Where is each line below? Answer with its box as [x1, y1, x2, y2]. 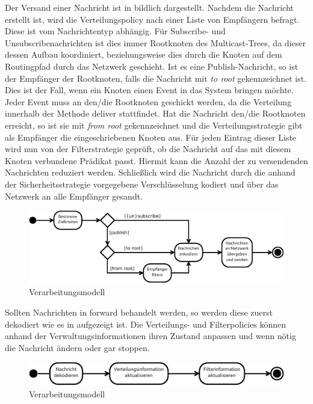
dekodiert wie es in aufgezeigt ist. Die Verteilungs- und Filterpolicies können [5, 317, 287, 330]
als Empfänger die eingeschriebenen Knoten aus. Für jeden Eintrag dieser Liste [5, 130, 297, 143]
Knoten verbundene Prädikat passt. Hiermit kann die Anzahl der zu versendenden [5, 154, 308, 167]
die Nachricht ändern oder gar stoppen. [5, 341, 150, 353]
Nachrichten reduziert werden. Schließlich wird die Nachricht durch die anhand [5, 166, 296, 179]
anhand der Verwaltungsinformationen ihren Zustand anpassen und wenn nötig [5, 329, 296, 342]
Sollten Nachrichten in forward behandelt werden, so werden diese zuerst [5, 305, 273, 318]
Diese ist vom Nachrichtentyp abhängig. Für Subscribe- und [5, 25, 226, 37]
